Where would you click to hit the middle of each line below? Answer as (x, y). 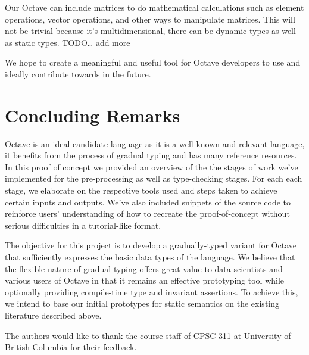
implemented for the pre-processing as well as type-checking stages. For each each (154, 178)
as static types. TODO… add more (68, 42)
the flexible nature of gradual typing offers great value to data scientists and (144, 268)
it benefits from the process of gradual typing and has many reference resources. (151, 155)
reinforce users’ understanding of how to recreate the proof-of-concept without (147, 214)
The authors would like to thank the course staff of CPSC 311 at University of (148, 335)
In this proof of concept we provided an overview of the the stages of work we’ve (152, 166)
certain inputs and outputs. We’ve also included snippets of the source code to (148, 202)
